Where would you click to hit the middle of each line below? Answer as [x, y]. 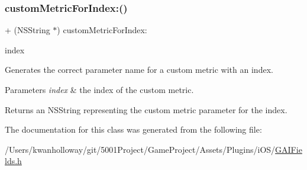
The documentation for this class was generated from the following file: [133, 129]
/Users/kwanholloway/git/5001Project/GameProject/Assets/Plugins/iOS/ [140, 149]
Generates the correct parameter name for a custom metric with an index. [139, 70]
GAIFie [289, 149]
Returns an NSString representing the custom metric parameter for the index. [146, 109]
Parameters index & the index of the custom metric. [99, 89]
